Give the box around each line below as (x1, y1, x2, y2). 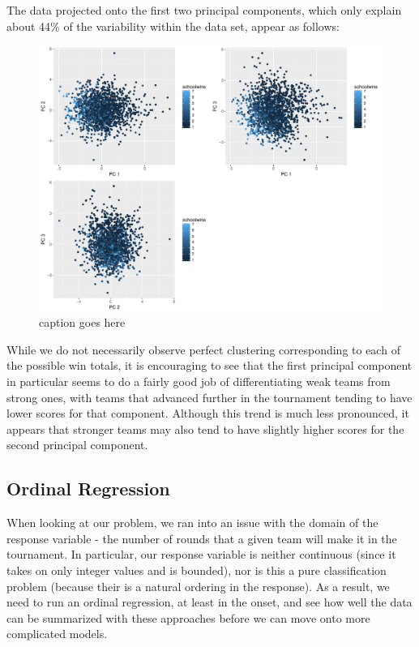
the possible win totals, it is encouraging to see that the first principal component (6, 357, 413, 374)
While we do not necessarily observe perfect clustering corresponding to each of (6, 341, 400, 358)
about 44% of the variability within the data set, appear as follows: (6, 17, 340, 34)
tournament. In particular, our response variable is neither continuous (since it (6, 546, 396, 563)
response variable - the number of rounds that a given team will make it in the (6, 529, 397, 546)
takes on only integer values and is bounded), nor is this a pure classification (6, 562, 387, 579)
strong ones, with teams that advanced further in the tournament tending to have (6, 388, 413, 405)
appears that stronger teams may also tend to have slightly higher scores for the (6, 420, 404, 437)
